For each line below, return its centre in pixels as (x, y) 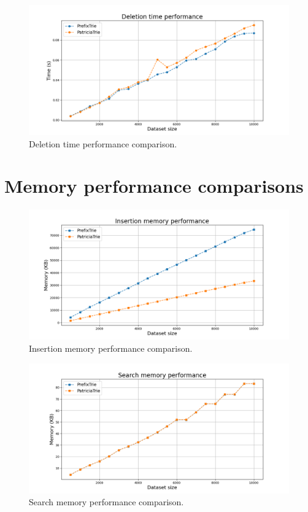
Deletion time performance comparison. (103, 143)
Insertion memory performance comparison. (111, 348)
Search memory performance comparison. (106, 502)
